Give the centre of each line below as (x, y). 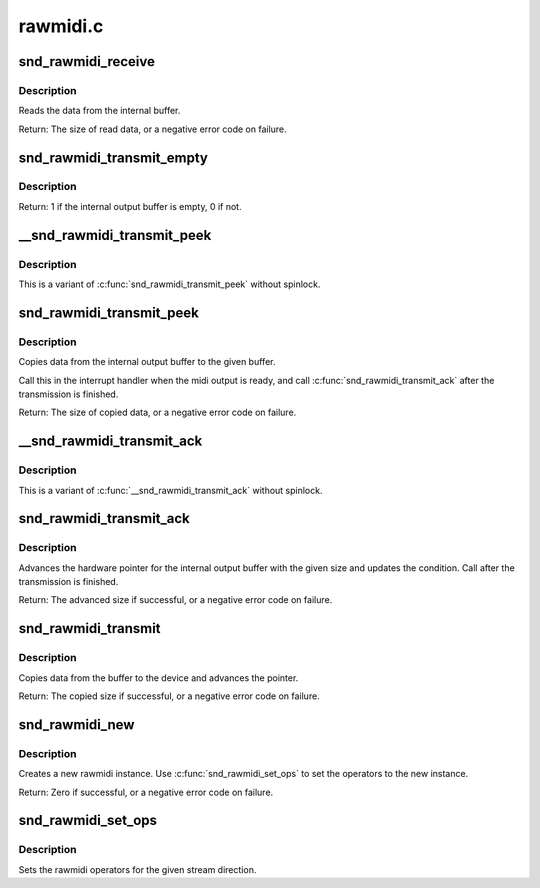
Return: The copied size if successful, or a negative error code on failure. (169, 696)
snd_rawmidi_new (76, 724)
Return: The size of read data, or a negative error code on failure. (152, 129)
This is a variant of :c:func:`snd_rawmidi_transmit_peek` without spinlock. (169, 284)
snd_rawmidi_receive (86, 61)
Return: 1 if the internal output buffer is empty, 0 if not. (130, 206)
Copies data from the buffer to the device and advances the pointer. (158, 677)
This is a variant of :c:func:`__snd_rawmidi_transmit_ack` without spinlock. (170, 490)
